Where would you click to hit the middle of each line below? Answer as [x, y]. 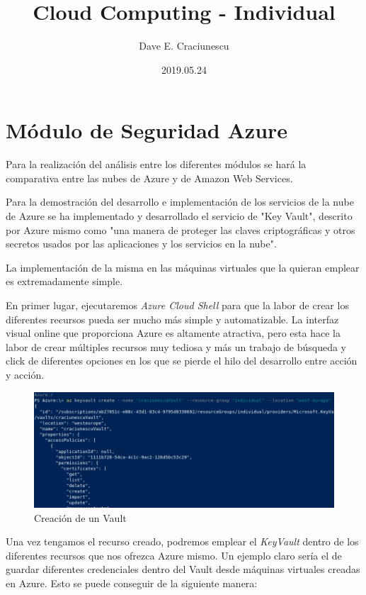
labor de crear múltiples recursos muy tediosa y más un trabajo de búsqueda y [176, 346]
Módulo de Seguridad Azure [147, 130]
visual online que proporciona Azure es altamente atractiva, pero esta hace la [173, 333]
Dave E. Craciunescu [184, 46]
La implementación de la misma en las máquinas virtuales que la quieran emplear [183, 267]
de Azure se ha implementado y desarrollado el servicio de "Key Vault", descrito [179, 216]
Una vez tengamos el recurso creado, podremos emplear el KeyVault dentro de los [182, 541]
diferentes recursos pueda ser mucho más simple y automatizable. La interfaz [172, 319]
